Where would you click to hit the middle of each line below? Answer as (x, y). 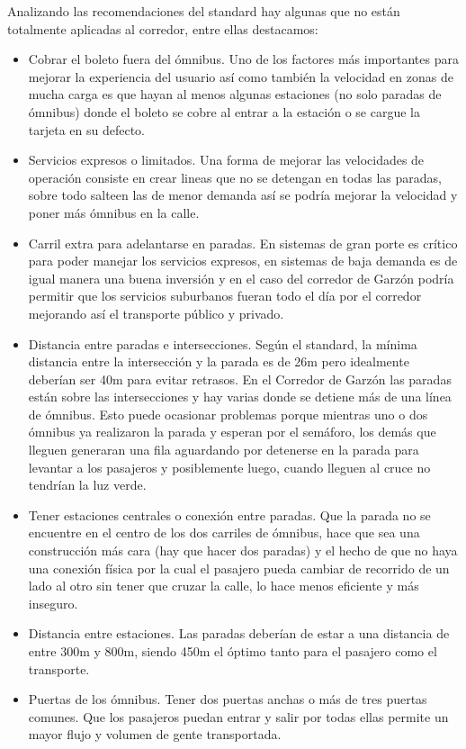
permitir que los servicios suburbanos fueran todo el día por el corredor (225, 296)
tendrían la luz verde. (87, 485)
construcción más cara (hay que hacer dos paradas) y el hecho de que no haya (243, 550)
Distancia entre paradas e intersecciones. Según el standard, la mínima (223, 343)
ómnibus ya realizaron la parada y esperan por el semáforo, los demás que (232, 432)
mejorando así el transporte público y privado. (156, 313)
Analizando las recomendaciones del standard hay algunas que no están (204, 11)
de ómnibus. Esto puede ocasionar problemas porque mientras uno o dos (228, 414)
